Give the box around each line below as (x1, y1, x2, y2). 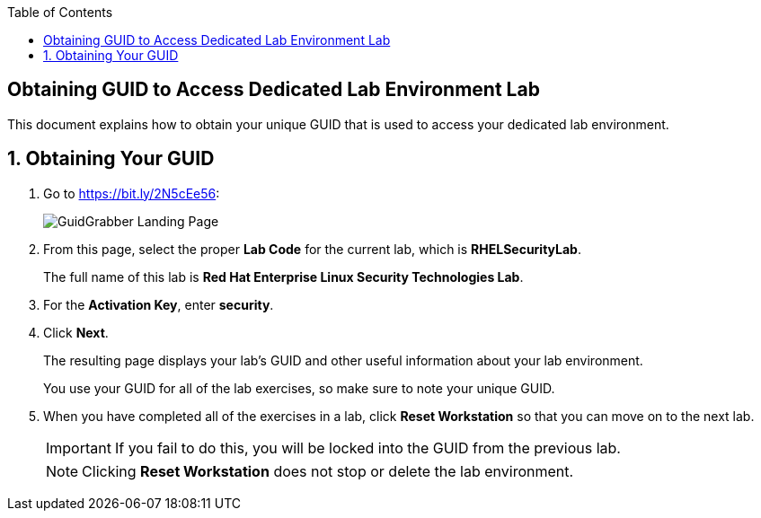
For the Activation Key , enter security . (43, 296, 274, 312)
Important (46, 438, 111, 457)
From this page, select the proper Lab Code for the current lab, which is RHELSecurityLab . (43, 241, 581, 257)
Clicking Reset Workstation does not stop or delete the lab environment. (82, 461, 574, 480)
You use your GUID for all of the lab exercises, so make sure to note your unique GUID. (43, 380, 555, 396)
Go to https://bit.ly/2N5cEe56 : (43, 185, 220, 201)
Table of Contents (7, 4, 113, 20)
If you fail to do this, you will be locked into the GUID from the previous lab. (114, 438, 621, 457)
